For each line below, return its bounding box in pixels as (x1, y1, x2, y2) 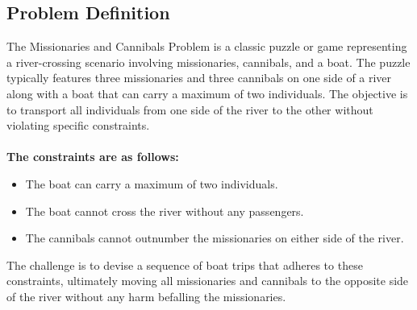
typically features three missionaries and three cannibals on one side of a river (6, 69, 392, 86)
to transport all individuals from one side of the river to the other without (6, 101, 373, 118)
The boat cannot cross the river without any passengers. (25, 202, 304, 219)
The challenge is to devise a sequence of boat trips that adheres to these (6, 256, 363, 273)
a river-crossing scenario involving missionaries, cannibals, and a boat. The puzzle (6, 53, 411, 70)
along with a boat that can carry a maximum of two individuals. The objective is (6, 85, 408, 101)
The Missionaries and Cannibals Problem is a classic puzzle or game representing (6, 38, 407, 55)
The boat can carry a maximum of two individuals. (25, 175, 278, 192)
